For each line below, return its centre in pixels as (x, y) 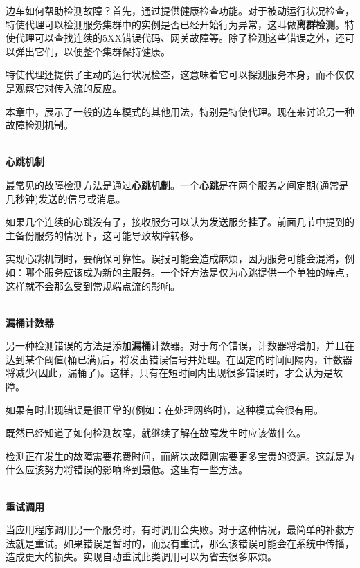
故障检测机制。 (39, 125)
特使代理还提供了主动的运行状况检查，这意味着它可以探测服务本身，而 (165, 74)
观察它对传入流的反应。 (68, 88)
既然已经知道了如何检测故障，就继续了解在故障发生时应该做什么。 (156, 433)
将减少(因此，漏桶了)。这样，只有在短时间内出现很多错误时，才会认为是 (169, 373)
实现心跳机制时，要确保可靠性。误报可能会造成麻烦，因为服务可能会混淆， (175, 258)
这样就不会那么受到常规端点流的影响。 (93, 285)
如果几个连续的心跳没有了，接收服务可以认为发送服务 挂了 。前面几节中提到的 (180, 222)
